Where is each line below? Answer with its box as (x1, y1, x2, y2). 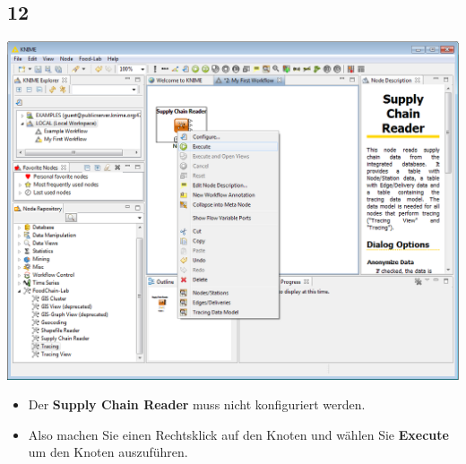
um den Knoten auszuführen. (28, 443, 188, 461)
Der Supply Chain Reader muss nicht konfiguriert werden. (28, 395, 366, 414)
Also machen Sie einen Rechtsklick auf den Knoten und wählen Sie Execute (28, 425, 449, 443)
